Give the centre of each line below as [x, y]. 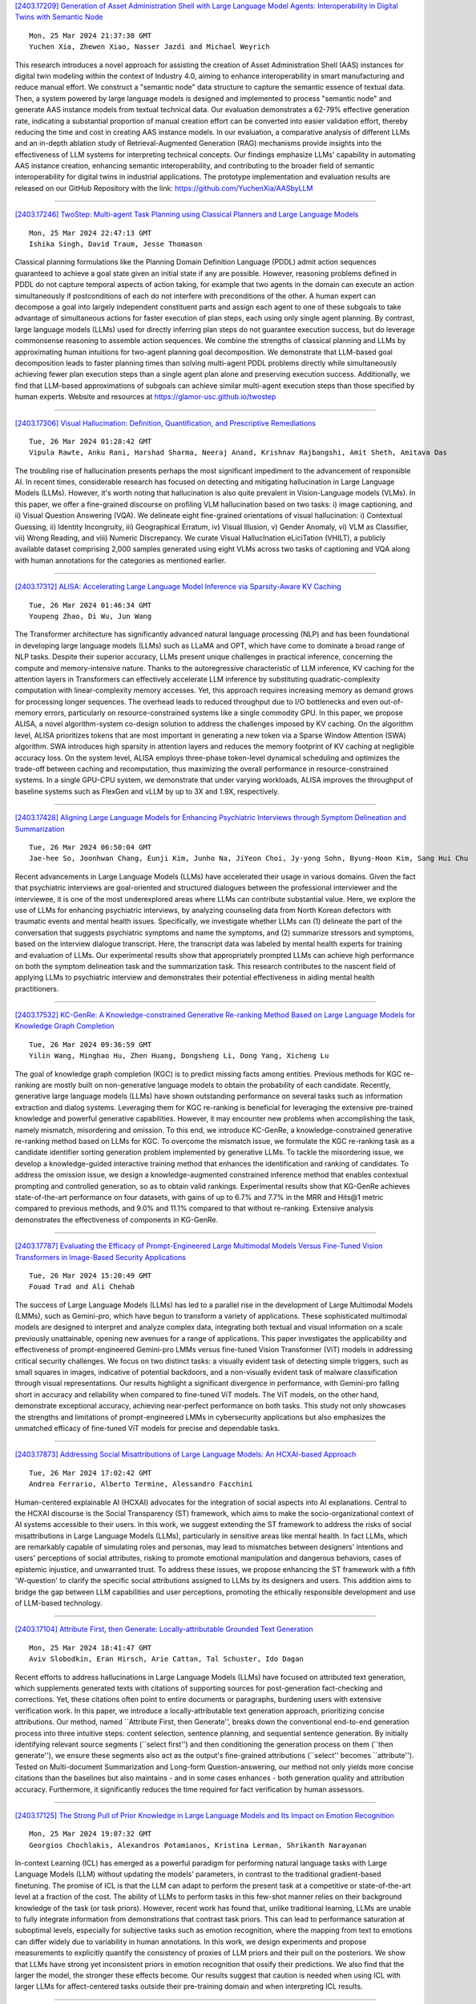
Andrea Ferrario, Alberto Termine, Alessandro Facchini [141, 1484]
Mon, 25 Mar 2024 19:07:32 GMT [91, 1834]
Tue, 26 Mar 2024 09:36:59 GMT [91, 1044]
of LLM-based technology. [59, 1603]
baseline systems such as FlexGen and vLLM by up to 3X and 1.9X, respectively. [147, 791]
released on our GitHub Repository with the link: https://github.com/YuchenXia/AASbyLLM [164, 188]
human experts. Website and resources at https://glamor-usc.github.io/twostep [145, 397]
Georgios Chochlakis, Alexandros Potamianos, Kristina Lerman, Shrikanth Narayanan [198, 1845]
